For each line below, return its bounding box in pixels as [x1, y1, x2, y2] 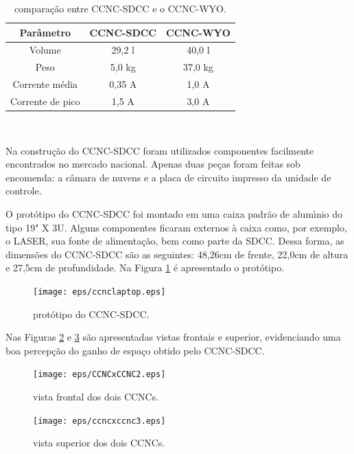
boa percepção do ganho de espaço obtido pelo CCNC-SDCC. [5, 343, 265, 357]
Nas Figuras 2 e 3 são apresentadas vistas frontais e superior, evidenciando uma [5, 330, 341, 344]
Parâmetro [19, 25, 71, 39]
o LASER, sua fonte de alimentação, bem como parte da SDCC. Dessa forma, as [5, 234, 344, 248]
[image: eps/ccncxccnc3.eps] [33, 416, 166, 426]
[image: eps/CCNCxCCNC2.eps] [33, 370, 166, 380]
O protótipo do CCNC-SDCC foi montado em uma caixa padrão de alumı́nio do [5, 207, 343, 221]
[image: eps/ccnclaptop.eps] [33, 287, 166, 297]
